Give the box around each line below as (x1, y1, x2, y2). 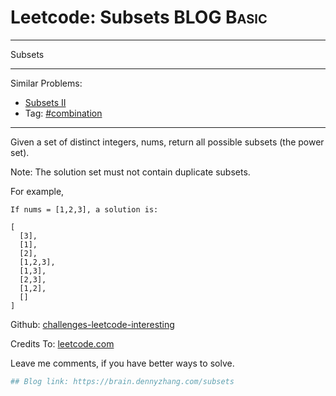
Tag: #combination (24, 107, 103, 119)
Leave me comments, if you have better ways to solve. (10, 357, 235, 369)
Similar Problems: (10, 77, 83, 89)
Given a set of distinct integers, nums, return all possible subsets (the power (10, 136, 325, 148)
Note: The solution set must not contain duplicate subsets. (10, 166, 251, 178)
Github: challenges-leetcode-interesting (10, 318, 175, 330)
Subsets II (24, 96, 67, 108)
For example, (10, 185, 65, 197)
